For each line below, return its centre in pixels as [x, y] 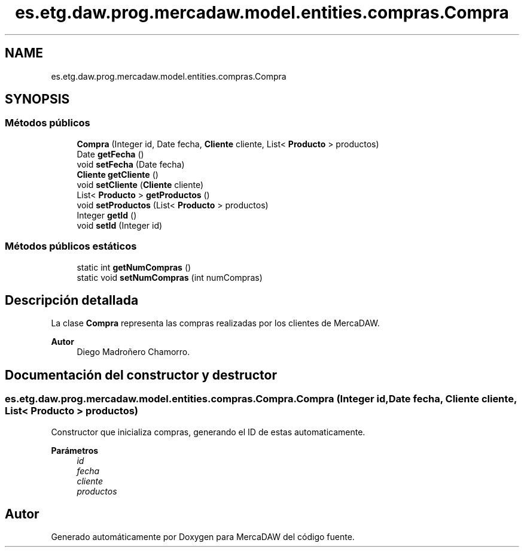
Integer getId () [107, 215]
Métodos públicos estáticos [71, 246]
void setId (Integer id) [120, 225]
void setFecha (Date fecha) [131, 164]
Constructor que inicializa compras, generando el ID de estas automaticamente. [208, 432]
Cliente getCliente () [118, 174]
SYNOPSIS [37, 99]
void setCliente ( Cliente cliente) [140, 184]
